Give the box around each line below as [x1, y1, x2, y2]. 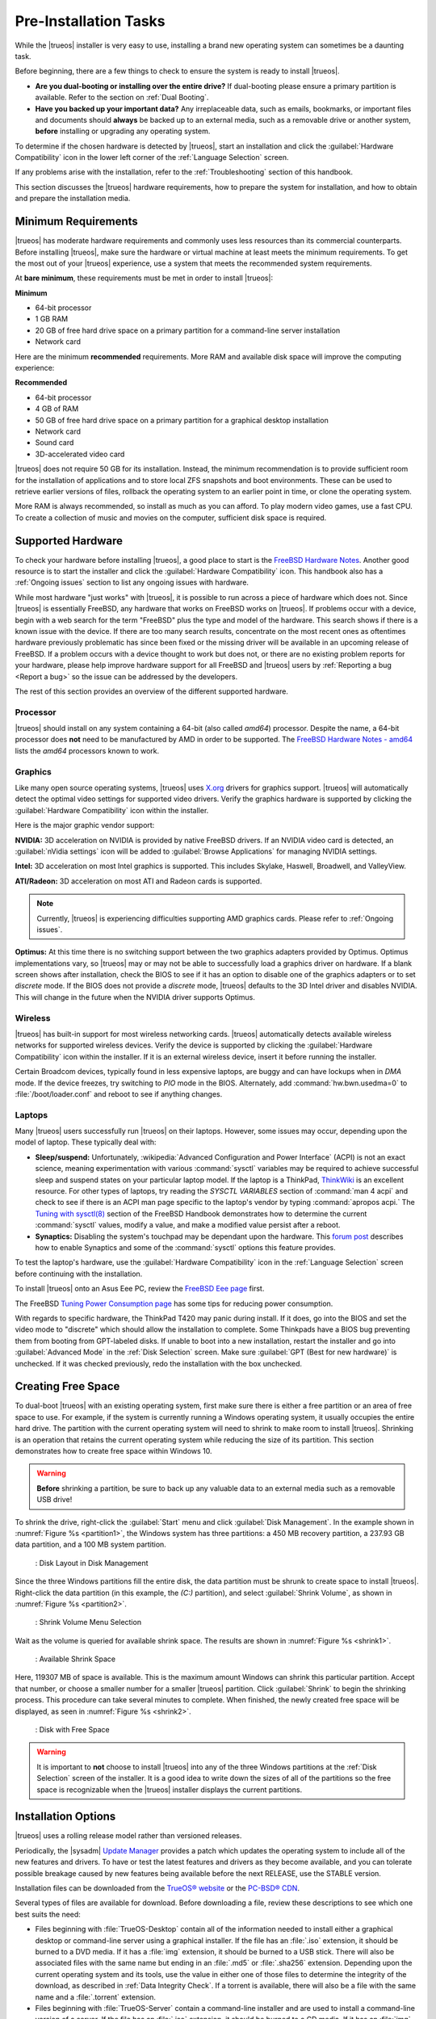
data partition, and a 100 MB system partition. [15, 1539, 167, 1550]
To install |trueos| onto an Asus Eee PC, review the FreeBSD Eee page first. [15, 1284, 265, 1294]
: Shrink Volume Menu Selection [35, 1618, 141, 1627]
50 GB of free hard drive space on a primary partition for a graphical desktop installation [35, 415, 329, 425]
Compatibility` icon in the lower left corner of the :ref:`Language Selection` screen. [15, 153, 290, 162]
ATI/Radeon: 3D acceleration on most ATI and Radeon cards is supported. [15, 876, 262, 886]
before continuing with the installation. [15, 1269, 143, 1278]
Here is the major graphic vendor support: [15, 821, 155, 830]
